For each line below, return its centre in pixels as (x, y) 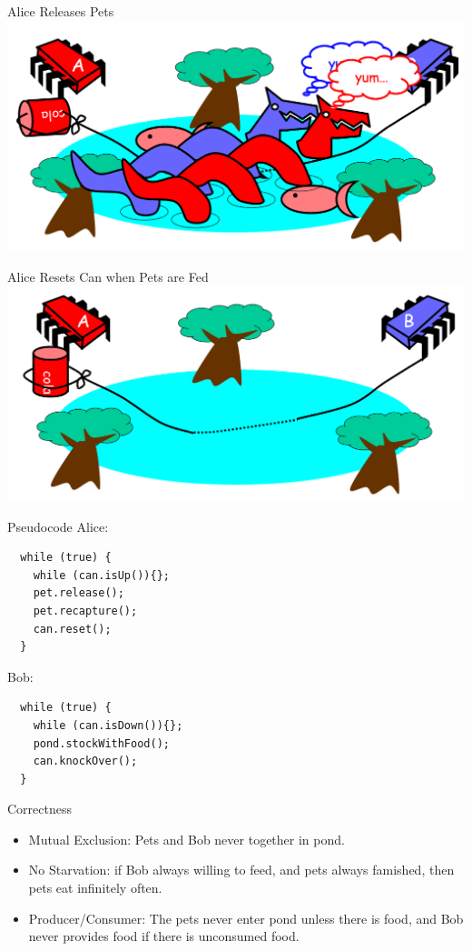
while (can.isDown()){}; (108, 725)
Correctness (39, 809)
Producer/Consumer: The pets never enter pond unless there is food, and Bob (246, 918)
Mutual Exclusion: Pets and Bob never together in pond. (187, 839)
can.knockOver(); (85, 761)
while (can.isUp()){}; (101, 575)
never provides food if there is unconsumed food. (164, 936)
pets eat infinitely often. (95, 888)
